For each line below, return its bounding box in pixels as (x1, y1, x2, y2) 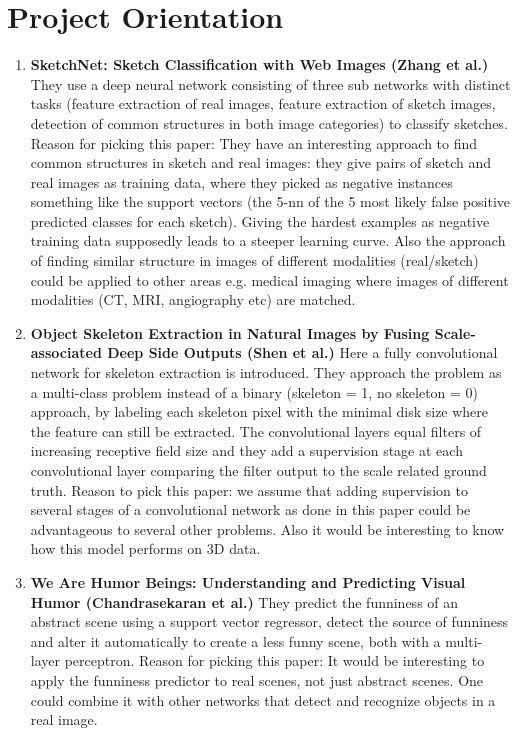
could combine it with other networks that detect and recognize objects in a (30, 689, 496, 710)
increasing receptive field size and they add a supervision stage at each (30, 440, 463, 461)
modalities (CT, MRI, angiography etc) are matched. (30, 289, 356, 310)
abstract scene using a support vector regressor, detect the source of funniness (30, 611, 509, 632)
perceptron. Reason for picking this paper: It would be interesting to (64, 650, 485, 671)
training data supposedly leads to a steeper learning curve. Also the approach (30, 230, 506, 251)
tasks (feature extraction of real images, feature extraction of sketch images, (30, 93, 496, 114)
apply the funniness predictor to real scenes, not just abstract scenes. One (30, 669, 484, 690)
